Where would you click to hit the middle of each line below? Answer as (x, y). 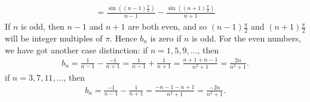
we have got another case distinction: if (76, 50)
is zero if (166, 38)
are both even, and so (168, 26)
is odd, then (43, 26)
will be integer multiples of (54, 38)
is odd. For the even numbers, (246, 38)
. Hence (124, 38)
